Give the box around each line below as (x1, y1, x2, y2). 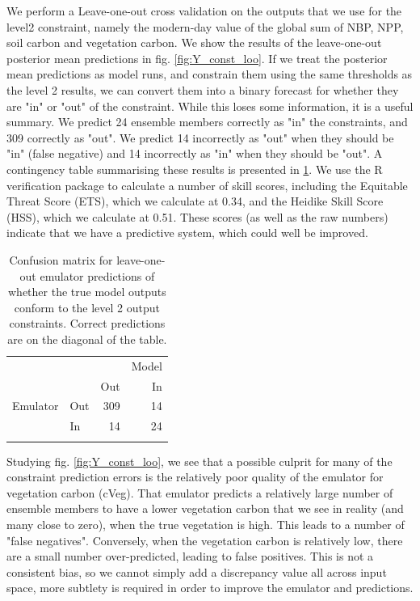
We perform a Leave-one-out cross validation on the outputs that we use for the (6, 2, 402, 19)
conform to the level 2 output (14, 298, 160, 315)
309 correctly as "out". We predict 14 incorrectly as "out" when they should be (6, 129, 394, 146)
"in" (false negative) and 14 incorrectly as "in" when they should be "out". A (6, 145, 383, 162)
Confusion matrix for (9, 251, 113, 268)
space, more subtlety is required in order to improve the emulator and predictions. (6, 579, 414, 596)
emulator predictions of (40, 267, 155, 284)
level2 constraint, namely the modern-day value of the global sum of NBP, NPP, (6, 18, 404, 35)
